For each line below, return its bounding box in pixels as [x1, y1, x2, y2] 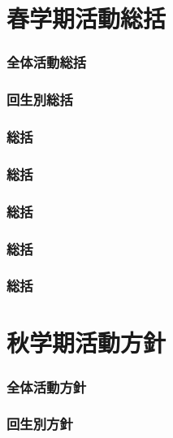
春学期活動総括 [6, 2, 167, 35]
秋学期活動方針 [6, 326, 167, 359]
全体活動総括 [6, 52, 87, 72]
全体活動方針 [6, 376, 87, 397]
